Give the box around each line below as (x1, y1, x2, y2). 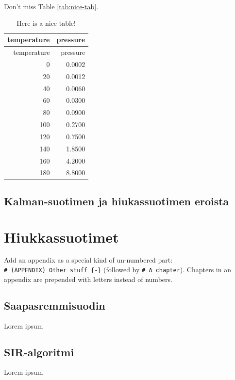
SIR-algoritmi (4, 344, 74, 359)
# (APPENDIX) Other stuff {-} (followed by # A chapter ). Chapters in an (4, 264, 231, 275)
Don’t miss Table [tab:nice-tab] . (4, 1, 99, 11)
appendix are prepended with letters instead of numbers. (4, 274, 172, 284)
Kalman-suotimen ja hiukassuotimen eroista (4, 193, 229, 208)
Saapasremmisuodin (4, 297, 105, 313)
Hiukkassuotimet (4, 227, 119, 247)
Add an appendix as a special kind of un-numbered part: (4, 255, 173, 265)
